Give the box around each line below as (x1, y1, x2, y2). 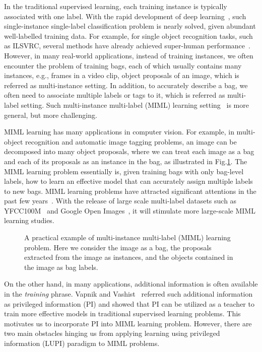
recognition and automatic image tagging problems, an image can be (25, 136, 237, 147)
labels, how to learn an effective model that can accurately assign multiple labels (4, 176, 253, 186)
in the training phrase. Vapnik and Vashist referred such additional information (4, 289, 253, 299)
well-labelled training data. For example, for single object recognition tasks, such (4, 30, 253, 41)
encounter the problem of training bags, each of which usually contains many (4, 60, 242, 71)
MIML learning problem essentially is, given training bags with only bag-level (4, 166, 244, 176)
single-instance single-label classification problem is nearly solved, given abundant (4, 21, 256, 31)
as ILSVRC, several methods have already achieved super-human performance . (4, 40, 250, 51)
